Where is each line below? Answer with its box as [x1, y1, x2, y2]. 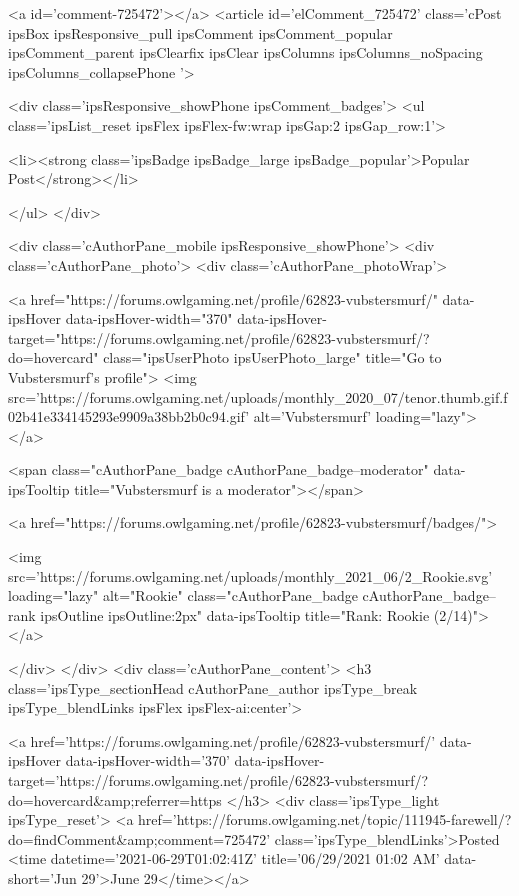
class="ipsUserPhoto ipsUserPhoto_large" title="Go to [103, 347, 442, 368]
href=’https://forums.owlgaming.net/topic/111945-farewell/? [138, 809, 512, 830]
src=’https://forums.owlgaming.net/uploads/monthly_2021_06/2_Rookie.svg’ [8, 565, 493, 586]
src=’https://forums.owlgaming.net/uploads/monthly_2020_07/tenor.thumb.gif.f [8, 386, 508, 407]
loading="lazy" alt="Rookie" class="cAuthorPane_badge [8, 585, 358, 606]
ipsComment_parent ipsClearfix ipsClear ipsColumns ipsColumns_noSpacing [8, 42, 483, 63]
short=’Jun [8, 867, 77, 888]
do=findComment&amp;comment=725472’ [8, 828, 271, 849]
